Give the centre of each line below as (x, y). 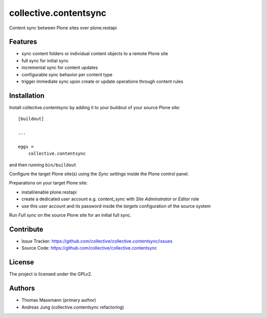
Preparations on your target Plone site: (48, 183)
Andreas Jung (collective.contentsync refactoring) (73, 307)
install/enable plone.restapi (49, 192)
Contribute (26, 229)
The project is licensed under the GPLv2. (51, 274)
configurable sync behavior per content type (67, 74)
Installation (27, 95)
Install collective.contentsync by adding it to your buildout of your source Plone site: (95, 107)
